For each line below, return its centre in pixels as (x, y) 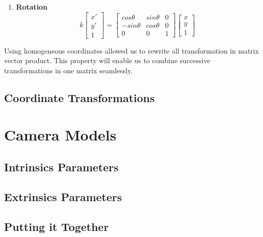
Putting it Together (56, 226)
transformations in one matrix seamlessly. (69, 70)
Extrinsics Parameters (63, 196)
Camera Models (60, 135)
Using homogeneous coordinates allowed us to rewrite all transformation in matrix (131, 50)
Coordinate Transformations (79, 97)
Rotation (32, 7)
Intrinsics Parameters (61, 167)
